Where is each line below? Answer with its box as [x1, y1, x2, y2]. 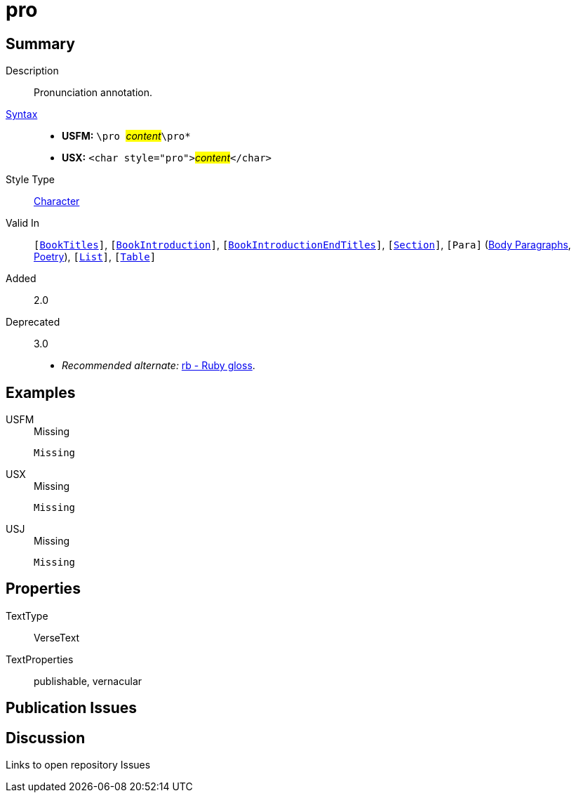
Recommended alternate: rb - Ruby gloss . [62, 359, 255, 372]
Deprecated [6, 316, 60, 328]
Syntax [6, 108, 38, 121]
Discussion [6, 729, 86, 747]
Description [6, 65, 59, 77]
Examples [6, 383, 76, 401]
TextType [6, 609, 48, 622]
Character [34, 195, 80, 208]
